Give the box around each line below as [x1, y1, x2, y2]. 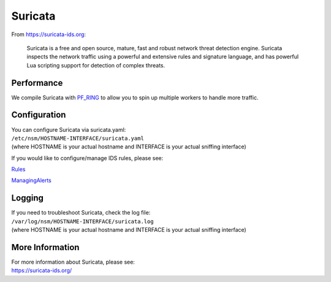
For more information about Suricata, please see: [11, 258, 135, 266]
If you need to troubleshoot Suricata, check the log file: [11, 209, 151, 216]
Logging [11, 193, 44, 204]
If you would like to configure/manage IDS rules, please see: [11, 154, 164, 162]
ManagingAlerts [11, 177, 52, 184]
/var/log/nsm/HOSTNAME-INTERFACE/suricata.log [11, 218, 154, 225]
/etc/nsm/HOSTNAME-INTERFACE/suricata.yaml [11, 135, 144, 142]
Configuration [11, 110, 66, 120]
